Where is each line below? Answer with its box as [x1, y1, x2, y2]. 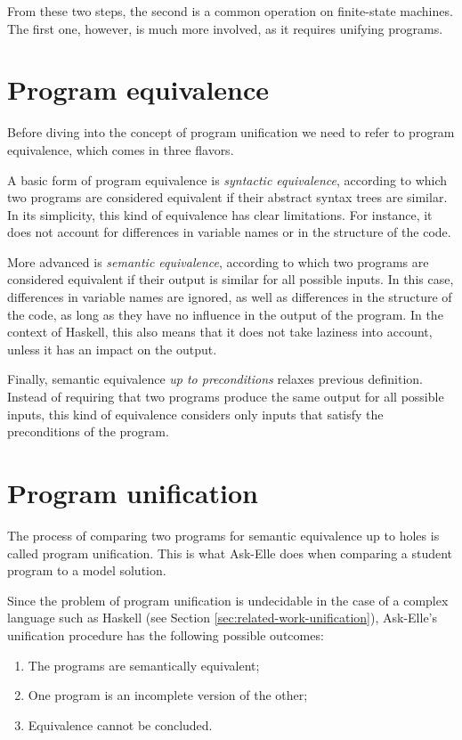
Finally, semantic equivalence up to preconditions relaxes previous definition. [7, 370, 423, 388]
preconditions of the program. [7, 422, 169, 441]
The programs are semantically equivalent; [28, 655, 260, 674]
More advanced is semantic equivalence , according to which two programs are [7, 252, 429, 271]
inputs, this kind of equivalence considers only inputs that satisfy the [7, 404, 384, 423]
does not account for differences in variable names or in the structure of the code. [7, 223, 451, 241]
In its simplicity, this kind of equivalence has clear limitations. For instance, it [7, 205, 433, 224]
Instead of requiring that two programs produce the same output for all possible [7, 387, 444, 406]
